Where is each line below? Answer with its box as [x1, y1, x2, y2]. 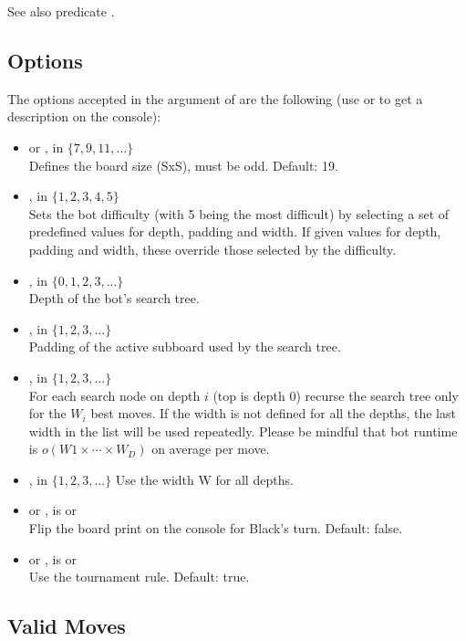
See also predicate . [7, 2, 115, 20]
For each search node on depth [28, 385, 201, 405]
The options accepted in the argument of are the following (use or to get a [7, 89, 423, 108]
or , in [28, 137, 64, 156]
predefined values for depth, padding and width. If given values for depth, [28, 222, 441, 241]
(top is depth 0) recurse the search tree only [212, 385, 459, 405]
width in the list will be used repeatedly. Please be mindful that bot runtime [28, 421, 458, 440]
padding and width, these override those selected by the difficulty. [28, 239, 397, 258]
